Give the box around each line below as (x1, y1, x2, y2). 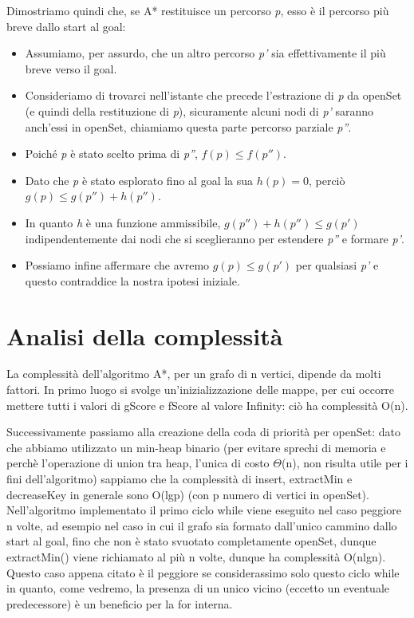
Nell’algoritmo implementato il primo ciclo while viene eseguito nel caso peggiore (6, 502, 401, 518)
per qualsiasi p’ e (295, 257, 379, 274)
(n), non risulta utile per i (281, 455, 408, 471)
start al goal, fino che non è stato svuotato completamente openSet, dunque (6, 533, 377, 549)
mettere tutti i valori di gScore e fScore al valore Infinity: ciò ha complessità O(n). (6, 396, 408, 413)
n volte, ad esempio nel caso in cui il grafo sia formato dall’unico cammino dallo (6, 517, 397, 533)
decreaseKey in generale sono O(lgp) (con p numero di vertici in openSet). (6, 486, 369, 502)
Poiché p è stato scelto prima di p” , (25, 145, 198, 162)
